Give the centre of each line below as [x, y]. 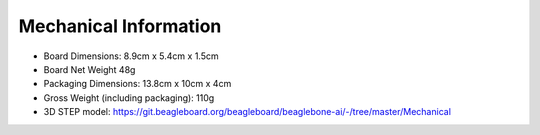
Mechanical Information [120, 26]
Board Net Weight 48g [89, 69]
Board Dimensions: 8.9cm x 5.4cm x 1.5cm [131, 56]
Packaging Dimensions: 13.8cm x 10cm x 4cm [137, 84]
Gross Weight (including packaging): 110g [129, 97]
